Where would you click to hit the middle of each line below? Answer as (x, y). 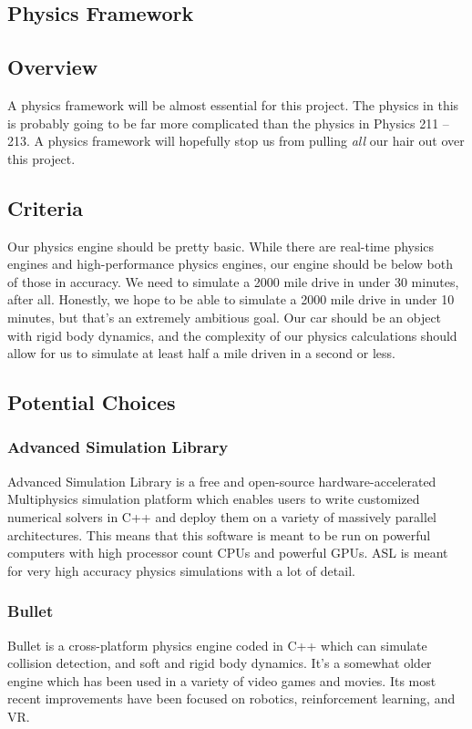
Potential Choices (92, 402)
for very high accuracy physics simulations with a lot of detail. (181, 570)
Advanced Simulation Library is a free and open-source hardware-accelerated (222, 481)
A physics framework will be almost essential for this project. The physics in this (233, 104)
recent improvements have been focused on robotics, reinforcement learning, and (231, 698)
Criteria (45, 207)
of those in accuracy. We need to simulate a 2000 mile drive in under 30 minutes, (233, 281)
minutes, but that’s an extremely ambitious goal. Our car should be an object (225, 317)
